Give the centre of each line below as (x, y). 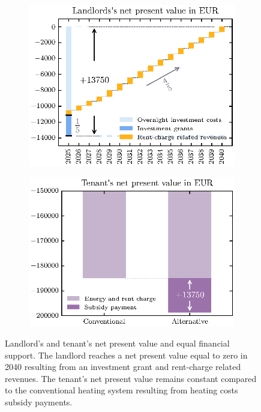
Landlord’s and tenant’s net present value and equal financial (117, 343)
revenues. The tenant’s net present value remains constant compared (131, 378)
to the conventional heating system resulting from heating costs (121, 390)
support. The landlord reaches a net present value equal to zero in (126, 355)
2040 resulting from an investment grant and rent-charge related (123, 367)
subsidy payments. (39, 401)
